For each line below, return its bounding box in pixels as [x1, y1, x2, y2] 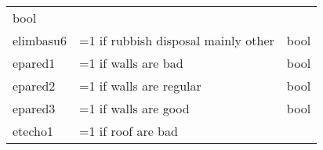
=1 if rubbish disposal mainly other [78, 31, 274, 49]
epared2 [13, 77, 56, 95]
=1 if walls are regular [78, 77, 201, 95]
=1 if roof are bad [78, 122, 178, 140]
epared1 [13, 54, 56, 72]
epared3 [13, 99, 56, 117]
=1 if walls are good [78, 99, 190, 117]
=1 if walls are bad [78, 54, 183, 72]
